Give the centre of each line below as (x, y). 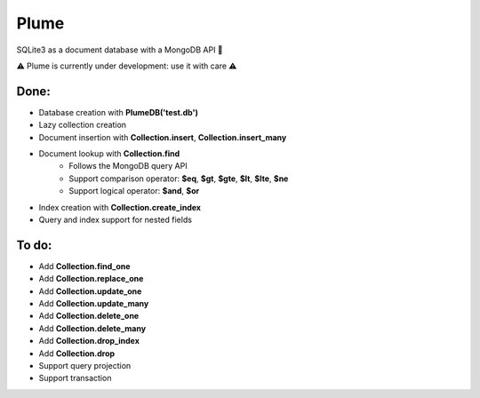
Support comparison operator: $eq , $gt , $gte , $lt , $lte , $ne (179, 179)
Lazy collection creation (83, 125)
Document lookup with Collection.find (109, 154)
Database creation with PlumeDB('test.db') (119, 112)
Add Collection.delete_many (92, 328)
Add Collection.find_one (84, 266)
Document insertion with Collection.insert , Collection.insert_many (163, 137)
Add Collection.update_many (94, 304)
